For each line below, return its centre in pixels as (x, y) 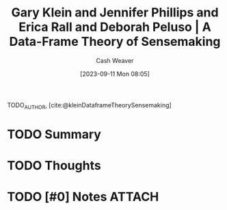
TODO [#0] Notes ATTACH (83, 197)
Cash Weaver (115, 60)
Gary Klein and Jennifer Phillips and (115, 13)
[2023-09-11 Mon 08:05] (115, 74)
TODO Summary (54, 134)
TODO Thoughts (54, 166)
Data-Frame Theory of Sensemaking (115, 42)
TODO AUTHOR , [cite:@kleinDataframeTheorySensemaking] (90, 106)
